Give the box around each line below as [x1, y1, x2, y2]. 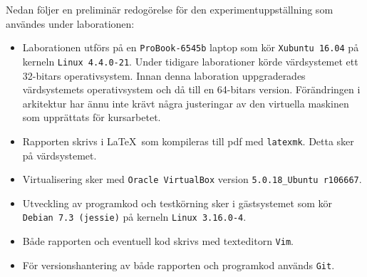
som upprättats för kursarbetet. [22, 110, 161, 125]
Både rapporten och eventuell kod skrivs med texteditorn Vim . [22, 234, 294, 249]
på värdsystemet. [22, 147, 97, 162]
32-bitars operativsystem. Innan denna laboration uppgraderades [22, 68, 306, 83]
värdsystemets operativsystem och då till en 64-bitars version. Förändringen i [22, 82, 361, 97]
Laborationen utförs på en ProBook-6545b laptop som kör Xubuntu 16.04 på [22, 40, 359, 55]
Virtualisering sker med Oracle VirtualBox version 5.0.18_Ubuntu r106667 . [22, 172, 362, 187]
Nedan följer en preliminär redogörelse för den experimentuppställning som [6, 2, 334, 16]
